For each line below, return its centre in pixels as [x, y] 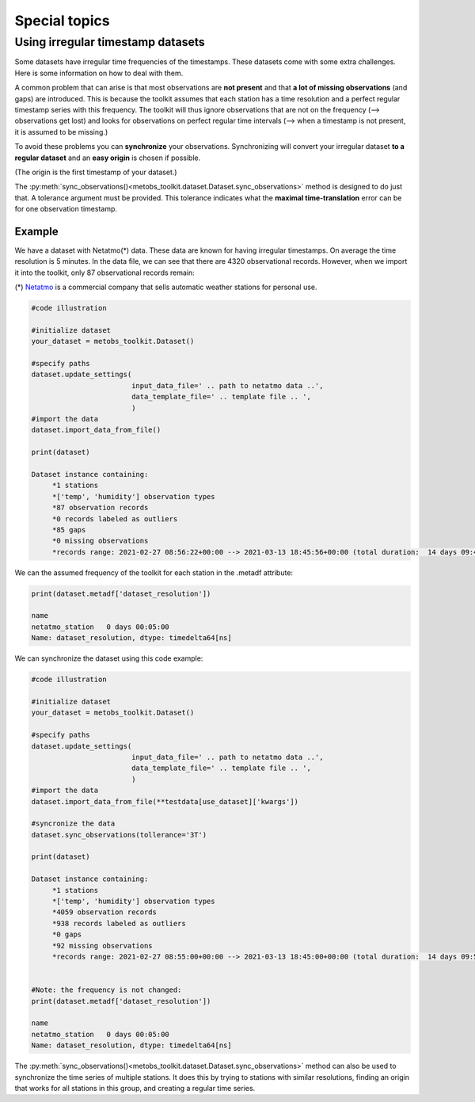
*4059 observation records [104, 912]
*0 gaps [67, 934]
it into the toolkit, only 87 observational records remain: [105, 273]
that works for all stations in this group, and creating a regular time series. [135, 1088]
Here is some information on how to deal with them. [99, 73]
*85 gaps [69, 530]
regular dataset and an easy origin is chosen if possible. [108, 158]
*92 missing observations [103, 946]
